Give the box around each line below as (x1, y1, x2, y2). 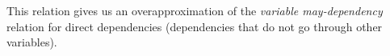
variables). (6, 34, 57, 50)
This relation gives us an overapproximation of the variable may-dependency (6, 2, 383, 18)
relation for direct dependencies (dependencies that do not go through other (6, 18, 383, 34)
